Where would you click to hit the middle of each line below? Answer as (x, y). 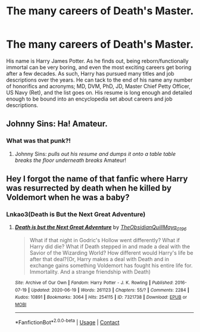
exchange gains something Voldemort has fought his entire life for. (111, 265)
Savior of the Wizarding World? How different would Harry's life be (111, 253)
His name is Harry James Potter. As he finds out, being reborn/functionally (97, 61)
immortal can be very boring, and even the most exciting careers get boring (99, 67)
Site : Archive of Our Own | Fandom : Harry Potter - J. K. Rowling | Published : (94, 283)
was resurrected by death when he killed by (89, 188)
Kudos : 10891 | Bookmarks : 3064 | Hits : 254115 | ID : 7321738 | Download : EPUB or (101, 297)
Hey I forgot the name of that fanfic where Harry (97, 179)
